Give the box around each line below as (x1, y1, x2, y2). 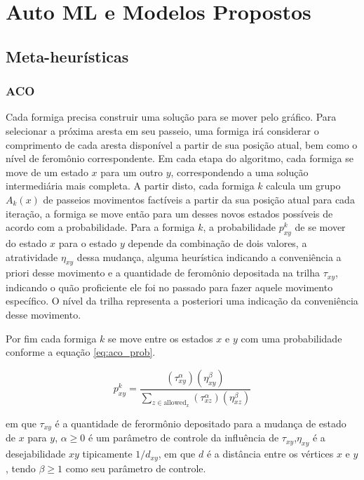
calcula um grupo (266, 178, 341, 193)
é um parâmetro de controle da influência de (88, 430, 279, 445)
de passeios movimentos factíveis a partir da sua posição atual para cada (43, 192, 355, 206)
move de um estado (6, 164, 88, 179)
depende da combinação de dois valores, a (128, 235, 307, 250)
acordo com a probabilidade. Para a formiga (6, 220, 195, 234)
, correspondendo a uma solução (170, 164, 309, 179)
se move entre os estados (108, 331, 213, 345)
